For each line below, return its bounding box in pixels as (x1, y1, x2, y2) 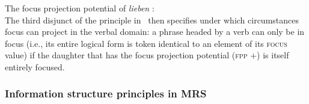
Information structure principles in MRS (5, 86, 207, 101)
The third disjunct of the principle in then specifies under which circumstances (5, 13, 299, 26)
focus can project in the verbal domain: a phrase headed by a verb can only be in (5, 25, 305, 38)
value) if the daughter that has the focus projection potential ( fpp (5, 49, 248, 61)
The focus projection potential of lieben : (5, 2, 154, 14)
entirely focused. (5, 60, 65, 73)
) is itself (257, 49, 289, 61)
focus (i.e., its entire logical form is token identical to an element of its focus (5, 37, 287, 49)
